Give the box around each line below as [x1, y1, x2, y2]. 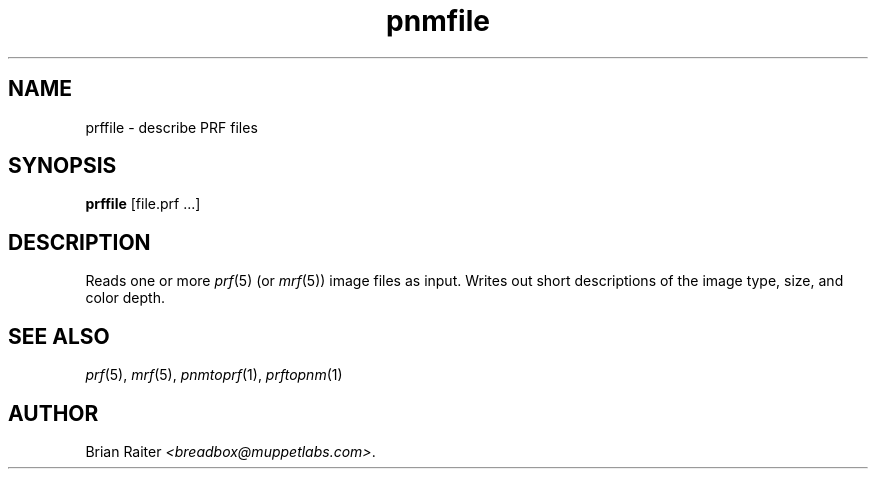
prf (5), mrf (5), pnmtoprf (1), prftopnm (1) [85, 366, 343, 384]
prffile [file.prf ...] [85, 195, 201, 213]
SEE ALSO [8, 323, 110, 349]
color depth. [85, 289, 165, 307]
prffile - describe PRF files [85, 118, 258, 136]
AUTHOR [8, 400, 99, 426]
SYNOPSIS [8, 153, 117, 179]
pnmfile [386, 4, 490, 38]
